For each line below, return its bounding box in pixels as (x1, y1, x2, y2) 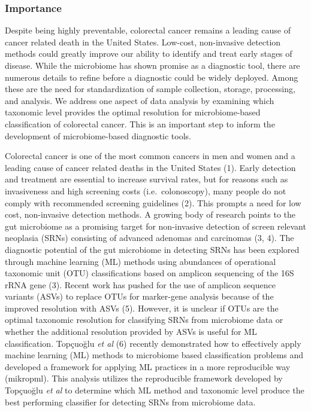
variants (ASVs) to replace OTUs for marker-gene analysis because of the (5, 290, 274, 303)
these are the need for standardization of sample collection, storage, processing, (5, 83, 295, 95)
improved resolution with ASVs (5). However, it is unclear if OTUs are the (5, 301, 279, 314)
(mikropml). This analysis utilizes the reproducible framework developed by (5, 372, 283, 384)
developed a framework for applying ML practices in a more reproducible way (5, 360, 291, 373)
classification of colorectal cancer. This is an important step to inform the (5, 117, 275, 130)
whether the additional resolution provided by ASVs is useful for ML (5, 325, 257, 338)
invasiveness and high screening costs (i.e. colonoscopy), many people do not (5, 184, 286, 197)
